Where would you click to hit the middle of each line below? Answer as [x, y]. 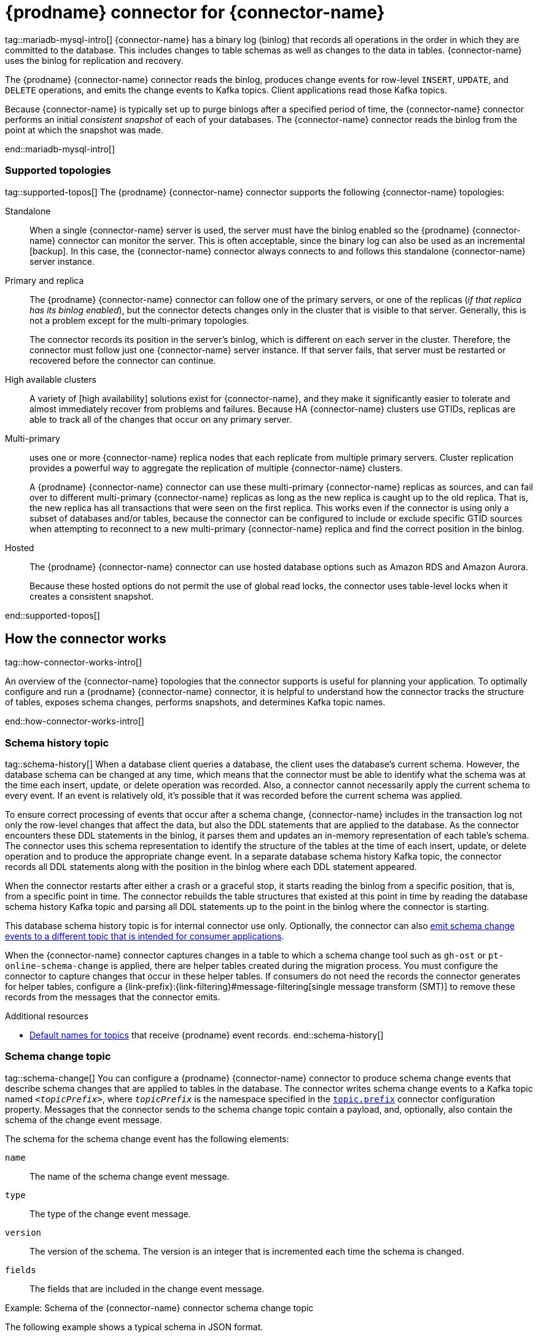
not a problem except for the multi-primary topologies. [139, 320]
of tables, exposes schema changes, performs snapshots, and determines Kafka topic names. [195, 702]
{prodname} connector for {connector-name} [195, 12]
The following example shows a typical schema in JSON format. [134, 1327]
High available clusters [51, 379]
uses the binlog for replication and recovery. [94, 60]
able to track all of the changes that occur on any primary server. [161, 419]
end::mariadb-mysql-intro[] [60, 149]
